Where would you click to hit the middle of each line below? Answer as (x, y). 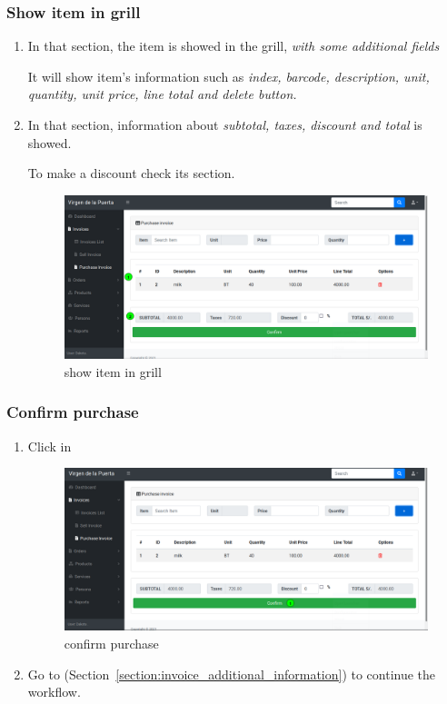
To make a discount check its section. (131, 173)
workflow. (54, 692)
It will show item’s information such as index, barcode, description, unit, (228, 76)
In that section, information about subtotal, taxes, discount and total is (225, 124)
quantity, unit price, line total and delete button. (162, 94)
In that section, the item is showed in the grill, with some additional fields (233, 46)
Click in (50, 446)
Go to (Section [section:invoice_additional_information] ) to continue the (232, 674)
